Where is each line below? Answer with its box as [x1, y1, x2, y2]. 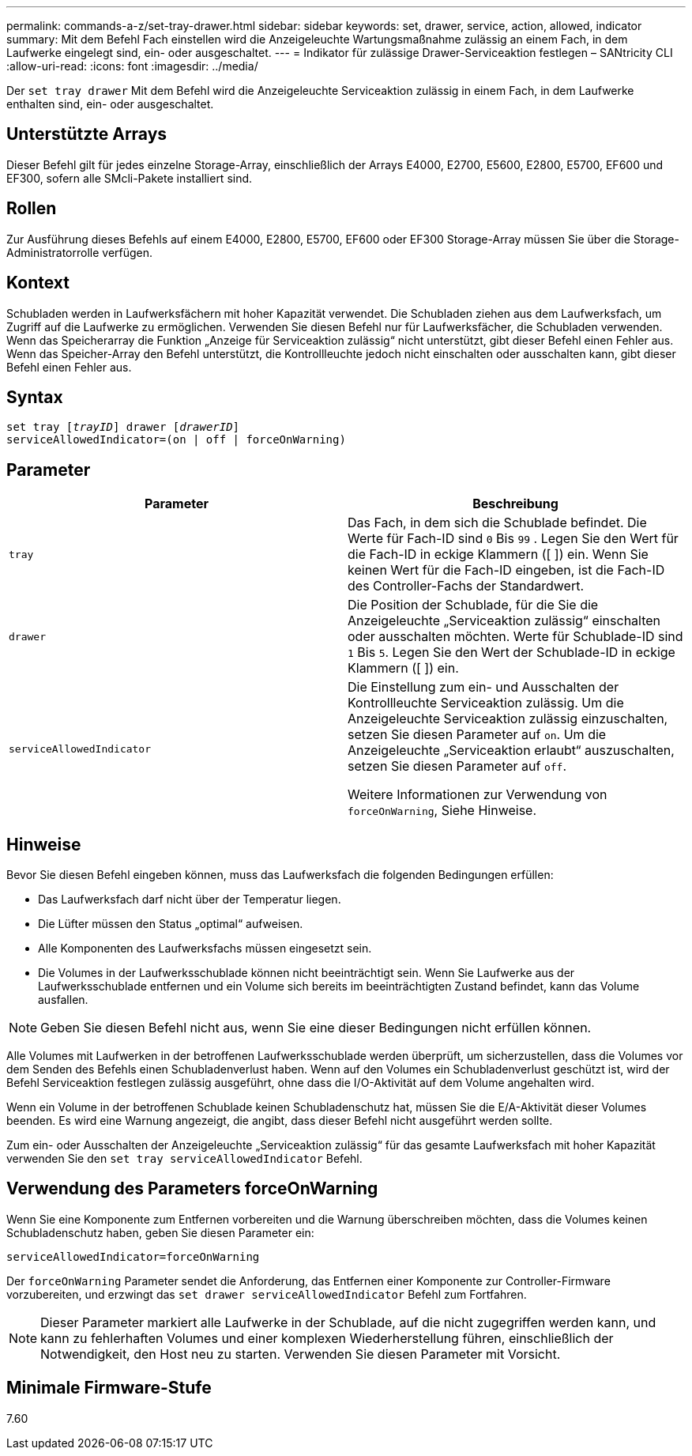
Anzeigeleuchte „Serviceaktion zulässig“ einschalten [348, 613, 661, 629]
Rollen [6, 198, 57, 219]
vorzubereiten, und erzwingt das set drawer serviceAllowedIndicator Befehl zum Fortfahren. [6, 1287, 527, 1301]
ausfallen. [38, 993, 88, 1007]
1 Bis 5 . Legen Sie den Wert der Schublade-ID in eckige [348, 644, 675, 661]
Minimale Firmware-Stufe [6, 1378, 212, 1398]
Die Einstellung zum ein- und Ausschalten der [348, 679, 619, 696]
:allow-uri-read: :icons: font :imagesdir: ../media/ [6, 59, 258, 73]
